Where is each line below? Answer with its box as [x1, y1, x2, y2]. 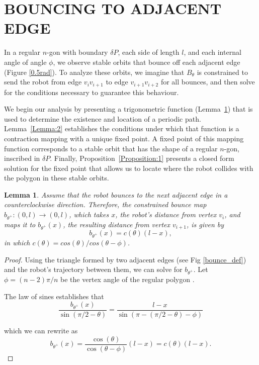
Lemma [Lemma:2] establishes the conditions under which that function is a [4, 123, 239, 134]
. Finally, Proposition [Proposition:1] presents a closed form [50, 153, 234, 163]
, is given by [186, 219, 224, 229]
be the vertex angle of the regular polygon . [60, 273, 195, 284]
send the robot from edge [4, 76, 82, 87]
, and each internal [184, 47, 241, 57]
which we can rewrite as [4, 325, 78, 335]
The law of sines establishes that [4, 291, 104, 301]
